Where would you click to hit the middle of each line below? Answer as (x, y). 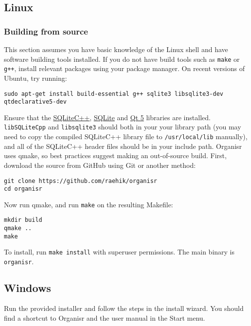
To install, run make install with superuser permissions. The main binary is (119, 252)
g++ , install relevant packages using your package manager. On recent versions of (124, 68)
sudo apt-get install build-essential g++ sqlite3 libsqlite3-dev (114, 94)
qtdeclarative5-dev (35, 102)
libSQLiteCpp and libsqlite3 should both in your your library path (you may (123, 127)
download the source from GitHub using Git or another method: (100, 165)
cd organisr (23, 189)
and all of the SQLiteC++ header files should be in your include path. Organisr (123, 146)
